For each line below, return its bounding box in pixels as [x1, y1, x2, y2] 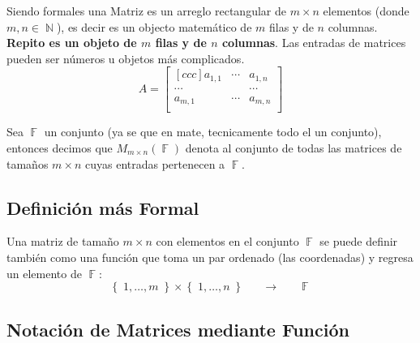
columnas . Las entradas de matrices [221, 34, 406, 51]
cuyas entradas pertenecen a [85, 155, 225, 172]
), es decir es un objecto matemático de [56, 18, 252, 35]
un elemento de [6, 264, 82, 281]
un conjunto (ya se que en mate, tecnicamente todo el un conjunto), [44, 123, 382, 140]
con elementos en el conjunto [156, 233, 299, 250]
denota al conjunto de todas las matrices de [185, 139, 402, 156]
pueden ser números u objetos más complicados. [6, 49, 245, 66]
